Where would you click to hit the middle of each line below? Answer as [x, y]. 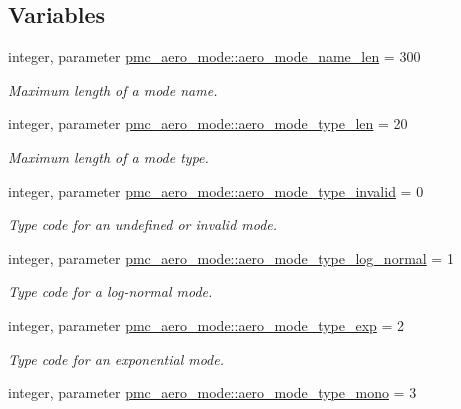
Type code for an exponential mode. [116, 358]
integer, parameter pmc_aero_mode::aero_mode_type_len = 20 [208, 123]
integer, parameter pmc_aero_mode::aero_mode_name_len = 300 [214, 56]
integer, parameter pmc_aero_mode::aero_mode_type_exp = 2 [206, 324]
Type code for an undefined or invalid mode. [143, 224]
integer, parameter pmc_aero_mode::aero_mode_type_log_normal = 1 [231, 257]
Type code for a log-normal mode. [110, 291]
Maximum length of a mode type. [108, 156]
